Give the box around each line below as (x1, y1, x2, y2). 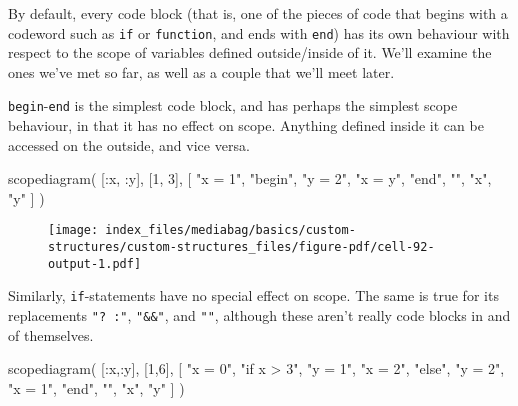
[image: (48, 223, 99, 238)
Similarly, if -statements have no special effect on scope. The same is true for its (8, 285, 499, 306)
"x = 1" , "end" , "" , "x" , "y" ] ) (8, 377, 185, 398)
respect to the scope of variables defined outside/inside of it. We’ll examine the (8, 42, 492, 63)
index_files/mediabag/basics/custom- (105, 223, 356, 238)
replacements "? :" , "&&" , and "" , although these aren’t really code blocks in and (8, 305, 511, 326)
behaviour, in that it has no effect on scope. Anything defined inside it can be (8, 115, 484, 136)
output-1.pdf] (48, 256, 142, 271)
